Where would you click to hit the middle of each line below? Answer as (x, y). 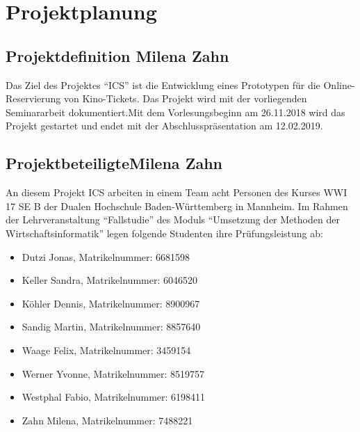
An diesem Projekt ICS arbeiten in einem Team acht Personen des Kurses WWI (177, 192)
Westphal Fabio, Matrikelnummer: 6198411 (114, 397)
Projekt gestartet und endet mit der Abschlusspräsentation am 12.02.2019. (164, 126)
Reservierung (33, 98)
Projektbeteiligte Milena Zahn (114, 163)
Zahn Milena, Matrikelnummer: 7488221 (107, 420)
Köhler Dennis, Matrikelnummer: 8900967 (111, 303)
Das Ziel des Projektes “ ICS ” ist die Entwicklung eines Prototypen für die (163, 85)
